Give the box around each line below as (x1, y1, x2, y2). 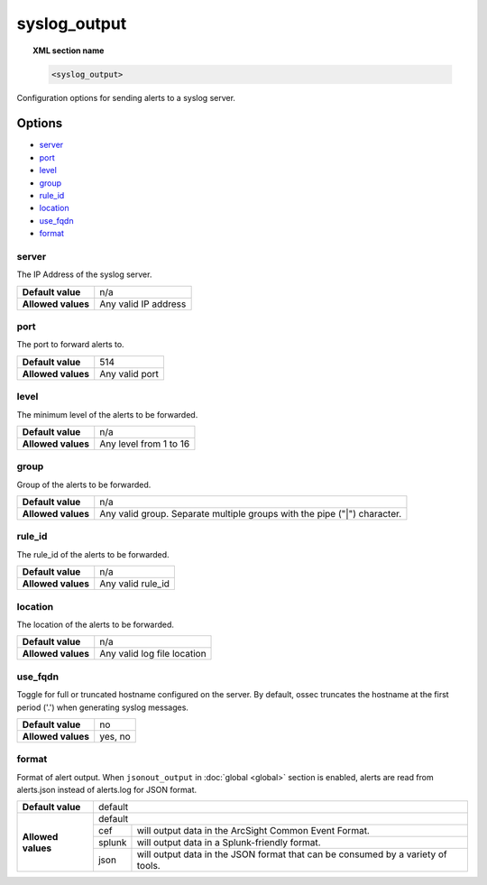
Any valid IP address (99, 298, 187, 310)
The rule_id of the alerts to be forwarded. (16, 549, 170, 559)
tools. (136, 860, 161, 872)
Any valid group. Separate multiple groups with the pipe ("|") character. (99, 508, 402, 521)
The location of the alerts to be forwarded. (16, 619, 175, 630)
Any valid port (99, 367, 160, 380)
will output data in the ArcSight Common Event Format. (136, 825, 370, 837)
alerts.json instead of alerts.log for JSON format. (16, 785, 198, 796)
